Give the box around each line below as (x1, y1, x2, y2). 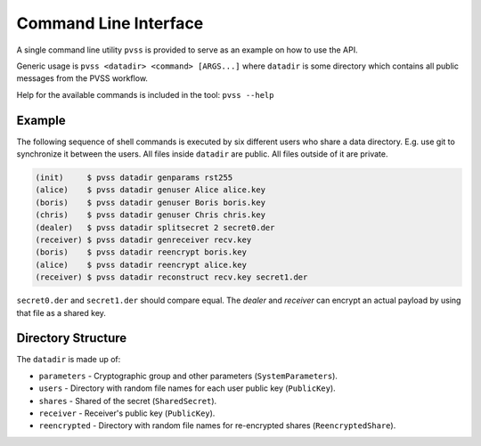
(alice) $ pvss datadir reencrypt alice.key (35, 259, 247, 270)
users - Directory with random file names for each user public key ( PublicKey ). (38, 383, 336, 393)
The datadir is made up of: (16, 354, 121, 365)
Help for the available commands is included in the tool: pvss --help (16, 89, 274, 100)
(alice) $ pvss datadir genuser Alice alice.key (35, 185, 266, 195)
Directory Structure (16, 330, 127, 346)
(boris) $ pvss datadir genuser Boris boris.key (35, 197, 266, 207)
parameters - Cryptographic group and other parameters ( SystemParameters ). (38, 370, 338, 381)
